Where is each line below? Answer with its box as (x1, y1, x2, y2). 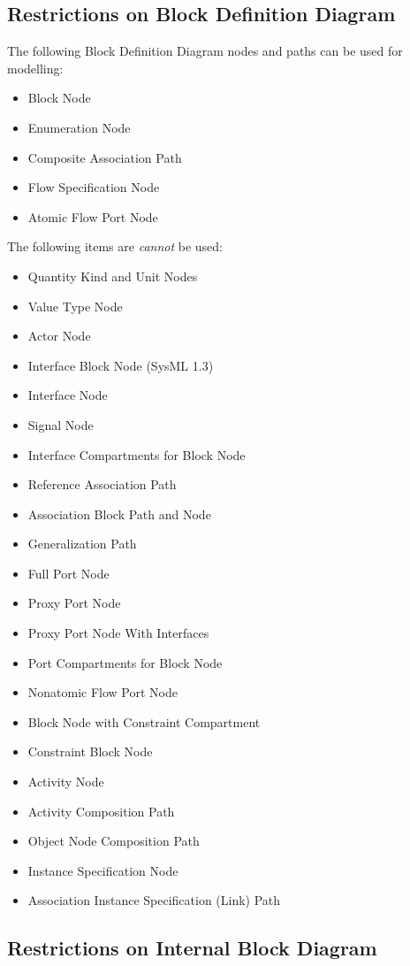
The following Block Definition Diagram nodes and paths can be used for (7, 42, 403, 60)
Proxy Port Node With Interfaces (27, 624, 209, 642)
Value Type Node (27, 296, 123, 315)
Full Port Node (27, 563, 110, 582)
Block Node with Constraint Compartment (27, 712, 261, 731)
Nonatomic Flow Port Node (27, 683, 178, 701)
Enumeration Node (27, 118, 131, 136)
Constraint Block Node (27, 742, 153, 761)
